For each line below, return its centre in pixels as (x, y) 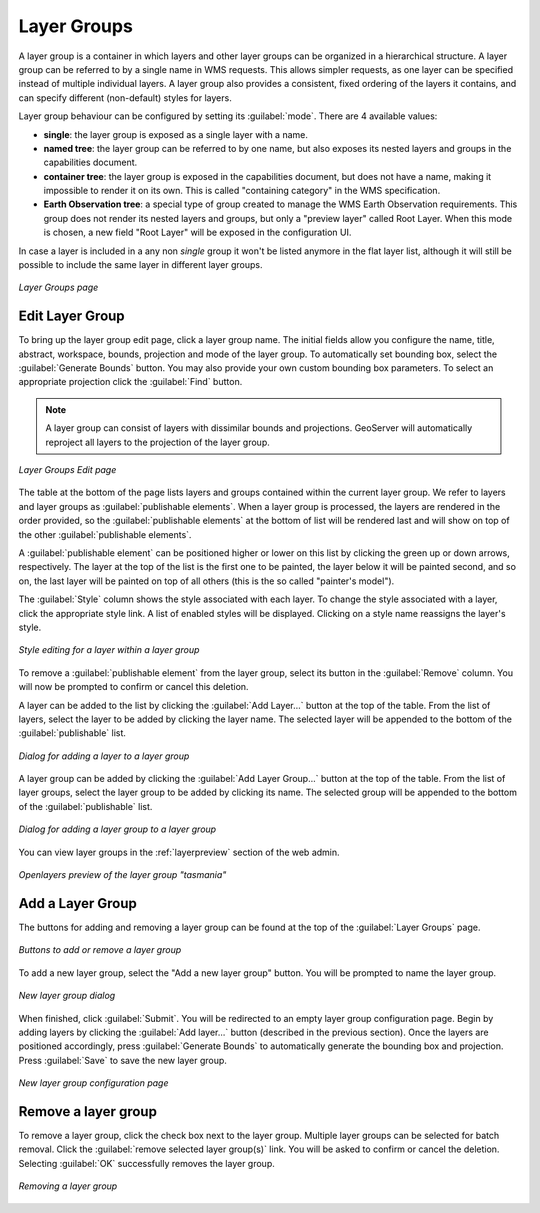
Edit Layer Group (71, 316)
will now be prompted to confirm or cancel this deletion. (133, 687)
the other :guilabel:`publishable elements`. (105, 534)
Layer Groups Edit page (67, 470)
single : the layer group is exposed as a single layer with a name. (176, 134)
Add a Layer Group (77, 903)
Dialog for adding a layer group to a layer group (117, 829)
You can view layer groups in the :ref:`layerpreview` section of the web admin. (179, 852)
